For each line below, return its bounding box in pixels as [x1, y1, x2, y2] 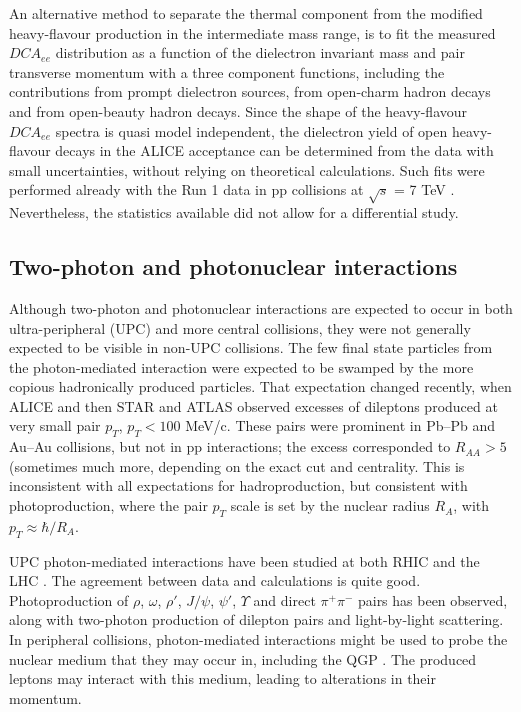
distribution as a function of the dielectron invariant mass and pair [55, 42, 465, 63]
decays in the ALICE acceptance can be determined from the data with [55, 140, 494, 161]
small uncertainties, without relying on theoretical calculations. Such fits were [9, 159, 485, 180]
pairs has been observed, [357, 589, 508, 610]
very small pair [9, 415, 101, 436]
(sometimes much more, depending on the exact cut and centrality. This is [9, 455, 465, 476]
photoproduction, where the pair [9, 495, 208, 516]
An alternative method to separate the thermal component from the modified [9, 3, 483, 23]
